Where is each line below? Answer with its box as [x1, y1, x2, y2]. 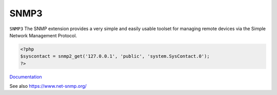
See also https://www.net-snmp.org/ [9, 83, 87, 89]
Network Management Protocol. [9, 32, 77, 38]
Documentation [9, 74, 42, 80]
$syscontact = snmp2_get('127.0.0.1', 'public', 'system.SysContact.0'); [20, 54, 210, 59]
